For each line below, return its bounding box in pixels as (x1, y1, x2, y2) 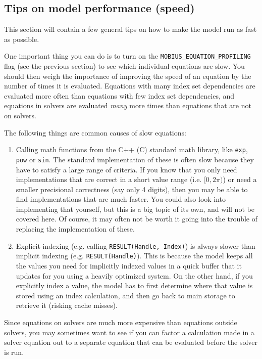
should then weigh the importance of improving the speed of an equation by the (4, 70, 251, 81)
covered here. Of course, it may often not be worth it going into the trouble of (16, 213, 258, 224)
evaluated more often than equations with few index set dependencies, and (4, 90, 235, 101)
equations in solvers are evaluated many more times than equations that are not (4, 100, 251, 111)
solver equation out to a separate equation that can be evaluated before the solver (4, 337, 258, 347)
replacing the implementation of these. (16, 223, 135, 234)
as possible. (4, 33, 39, 44)
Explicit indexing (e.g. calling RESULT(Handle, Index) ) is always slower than (16, 240, 255, 251)
